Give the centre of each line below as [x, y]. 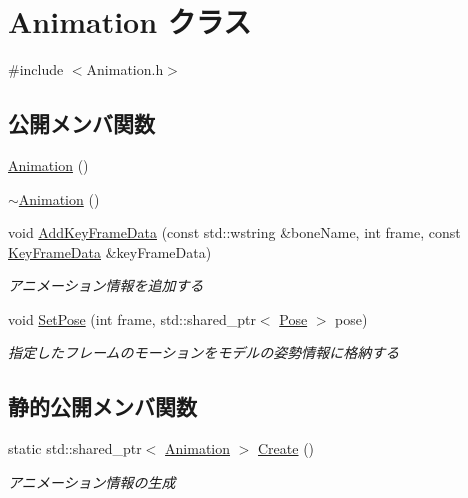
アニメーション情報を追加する [106, 285]
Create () [286, 448]
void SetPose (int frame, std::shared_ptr [132, 318]
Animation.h [125, 69]
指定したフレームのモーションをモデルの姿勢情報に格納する [204, 352]
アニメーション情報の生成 [92, 481]
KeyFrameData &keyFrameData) [110, 251]
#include [36, 69]
